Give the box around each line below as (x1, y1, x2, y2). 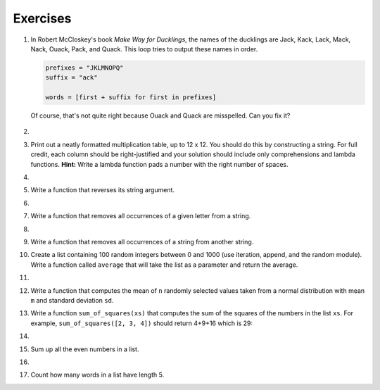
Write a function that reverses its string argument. (30, 186, 175, 194)
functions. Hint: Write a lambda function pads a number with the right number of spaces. (30, 160, 289, 168)
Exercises (13, 11, 72, 26)
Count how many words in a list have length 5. (30, 370, 165, 379)
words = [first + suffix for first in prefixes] (45, 94, 217, 101)
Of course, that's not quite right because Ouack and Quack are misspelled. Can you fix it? (30, 111, 291, 120)
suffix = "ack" (45, 74, 98, 82)
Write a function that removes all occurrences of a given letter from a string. (30, 212, 251, 220)
